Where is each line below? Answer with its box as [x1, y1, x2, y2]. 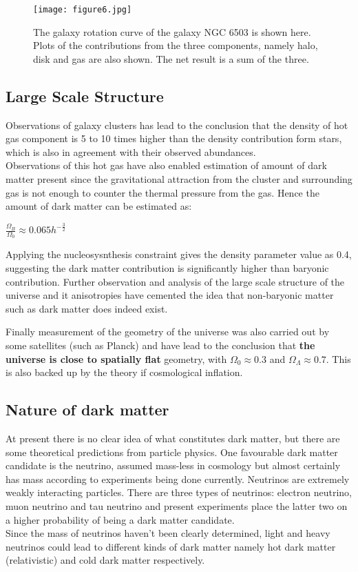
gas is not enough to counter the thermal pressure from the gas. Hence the [6, 185, 319, 199]
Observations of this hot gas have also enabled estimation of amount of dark [6, 158, 327, 172]
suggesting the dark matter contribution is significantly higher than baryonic [6, 260, 329, 275]
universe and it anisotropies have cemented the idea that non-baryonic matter [6, 288, 334, 302]
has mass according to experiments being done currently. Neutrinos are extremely [6, 471, 350, 486]
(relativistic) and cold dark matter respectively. [6, 553, 205, 567]
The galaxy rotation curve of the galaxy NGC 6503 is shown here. [33, 24, 311, 39]
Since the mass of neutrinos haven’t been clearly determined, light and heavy [6, 526, 330, 540]
